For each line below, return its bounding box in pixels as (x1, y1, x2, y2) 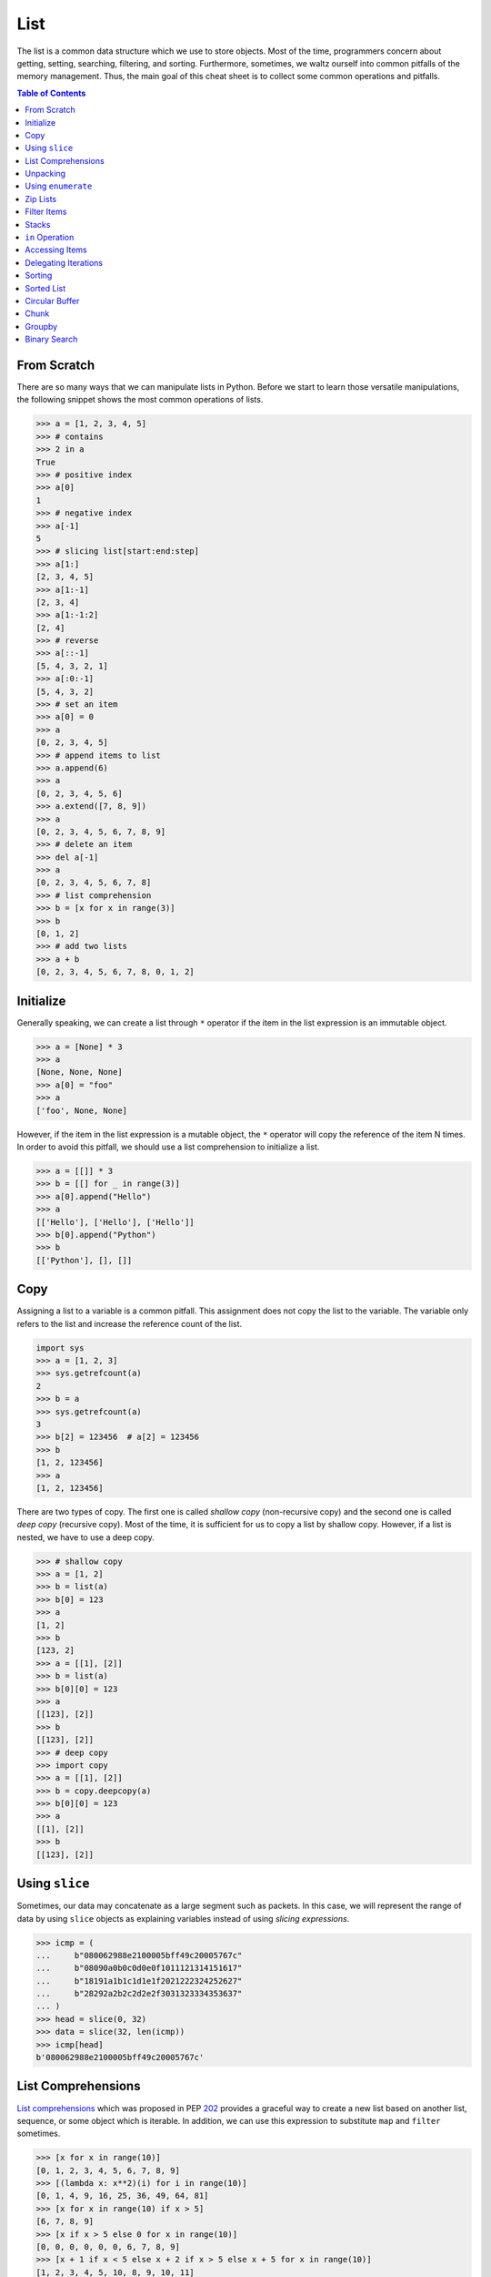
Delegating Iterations (25, 257, 104, 268)
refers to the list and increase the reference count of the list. (16, 1318, 243, 1329)
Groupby (25, 321, 58, 332)
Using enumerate (25, 180, 93, 191)
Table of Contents (16, 87, 86, 98)
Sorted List (25, 282, 66, 293)
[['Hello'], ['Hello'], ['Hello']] (35, 1217, 195, 1227)
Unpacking (25, 168, 66, 179)
